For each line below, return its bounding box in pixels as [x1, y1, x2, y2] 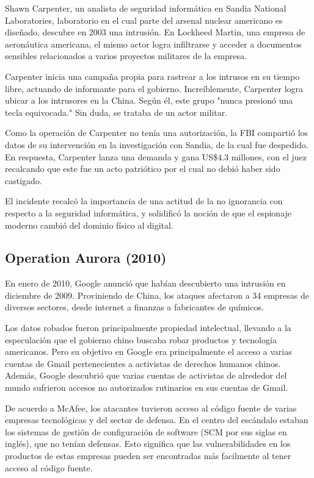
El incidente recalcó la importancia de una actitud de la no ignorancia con [5, 194, 283, 207]
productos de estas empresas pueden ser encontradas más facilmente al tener [5, 449, 291, 462]
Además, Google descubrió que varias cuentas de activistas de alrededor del [5, 369, 287, 382]
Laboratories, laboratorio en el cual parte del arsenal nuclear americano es [5, 13, 283, 26]
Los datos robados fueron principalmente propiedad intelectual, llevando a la [5, 321, 291, 334]
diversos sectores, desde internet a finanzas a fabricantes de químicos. [5, 301, 264, 313]
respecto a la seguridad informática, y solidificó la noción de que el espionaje [5, 206, 292, 219]
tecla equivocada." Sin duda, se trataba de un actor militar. [5, 105, 228, 118]
